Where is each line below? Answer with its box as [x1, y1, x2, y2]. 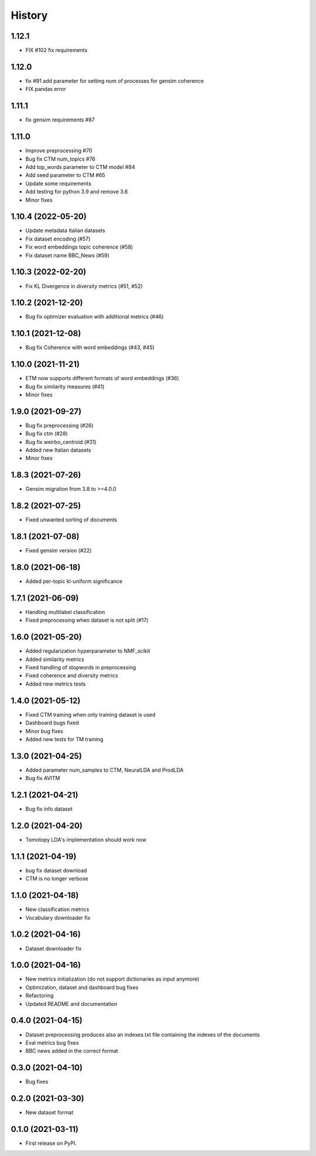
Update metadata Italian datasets [25, 227, 105, 234]
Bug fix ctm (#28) [25, 430, 68, 437]
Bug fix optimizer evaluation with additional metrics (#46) [25, 313, 164, 320]
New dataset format [25, 1109, 74, 1116]
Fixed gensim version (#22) [25, 547, 92, 554]
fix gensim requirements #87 [25, 116, 95, 123]
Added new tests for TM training [25, 735, 104, 743]
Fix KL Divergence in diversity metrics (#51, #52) [25, 282, 143, 290]
